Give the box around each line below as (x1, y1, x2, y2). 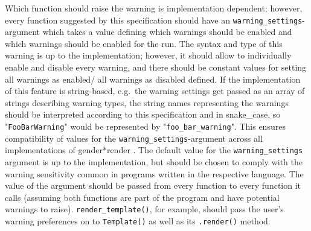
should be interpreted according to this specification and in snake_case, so (5, 108, 281, 121)
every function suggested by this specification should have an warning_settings (5, 13, 303, 26)
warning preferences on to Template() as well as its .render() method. (5, 215, 271, 227)
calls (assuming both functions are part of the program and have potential (5, 191, 280, 203)
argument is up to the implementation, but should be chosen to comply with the (5, 155, 303, 168)
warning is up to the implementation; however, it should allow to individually (5, 49, 292, 62)
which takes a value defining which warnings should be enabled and (42, 25, 292, 38)
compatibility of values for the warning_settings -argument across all (5, 131, 263, 144)
